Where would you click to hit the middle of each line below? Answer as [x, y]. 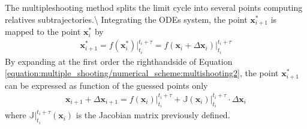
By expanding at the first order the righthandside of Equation [119, 61]
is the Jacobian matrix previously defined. [153, 115]
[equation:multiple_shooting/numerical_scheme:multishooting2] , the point [142, 73]
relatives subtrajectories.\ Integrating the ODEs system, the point [126, 19]
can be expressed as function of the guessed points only [106, 85]
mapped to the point [43, 31]
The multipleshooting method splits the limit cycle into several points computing [154, 7]
